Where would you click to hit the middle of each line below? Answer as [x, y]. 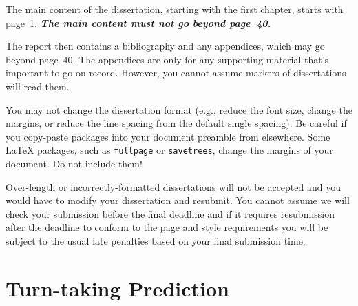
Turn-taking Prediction [117, 288]
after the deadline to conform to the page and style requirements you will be [167, 227]
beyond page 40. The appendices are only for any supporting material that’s [167, 59]
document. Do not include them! [74, 163]
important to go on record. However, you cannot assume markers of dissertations [176, 73]
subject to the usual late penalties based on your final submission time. [156, 240]
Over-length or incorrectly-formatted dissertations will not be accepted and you [173, 186]
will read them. [38, 86]
